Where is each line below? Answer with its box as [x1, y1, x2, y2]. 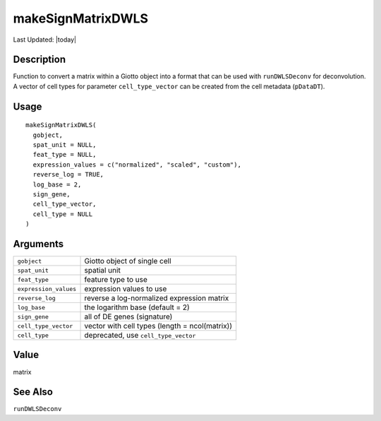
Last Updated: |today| [13, 35, 77, 44]
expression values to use [84, 284, 167, 294]
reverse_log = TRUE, [32, 170, 104, 179]
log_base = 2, [32, 180, 82, 189]
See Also [13, 386, 53, 398]
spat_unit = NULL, [32, 141, 97, 149]
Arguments [13, 237, 64, 250]
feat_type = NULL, [32, 150, 97, 159]
